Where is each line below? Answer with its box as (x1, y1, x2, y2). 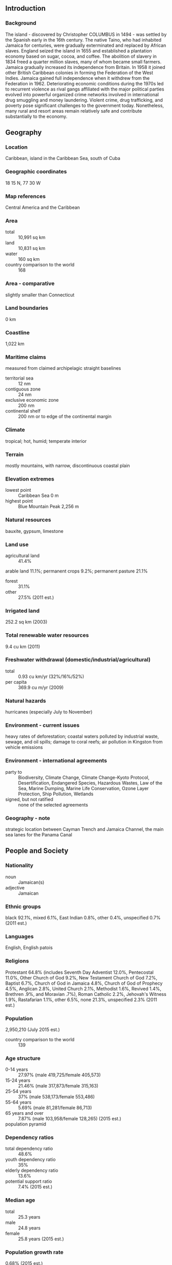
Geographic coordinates (5, 168, 67, 175)
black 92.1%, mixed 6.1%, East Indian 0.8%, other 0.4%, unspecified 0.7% (5, 915, 161, 920)
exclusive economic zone (5, 397, 59, 403)
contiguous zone (5, 386, 41, 393)
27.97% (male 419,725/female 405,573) (18, 1072, 101, 1078)
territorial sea (5, 375, 34, 381)
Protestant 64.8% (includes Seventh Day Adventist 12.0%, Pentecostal (5, 969, 154, 975)
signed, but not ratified (5, 796, 54, 802)
